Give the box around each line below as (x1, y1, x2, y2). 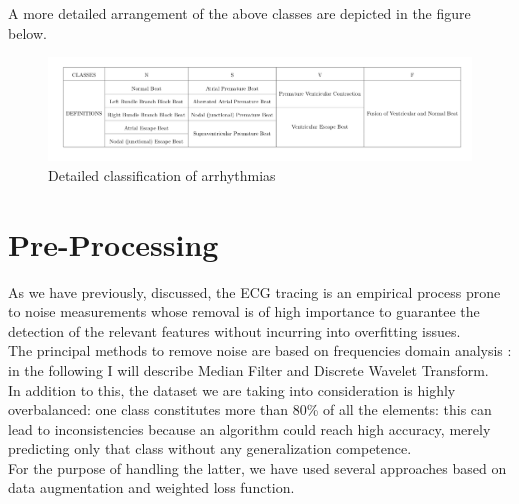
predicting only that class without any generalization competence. (8, 438, 412, 459)
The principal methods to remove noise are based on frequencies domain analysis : (8, 340, 512, 361)
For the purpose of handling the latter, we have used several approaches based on (8, 457, 507, 478)
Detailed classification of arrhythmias (48, 164, 276, 185)
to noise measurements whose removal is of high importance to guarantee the (8, 301, 480, 322)
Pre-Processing (8, 223, 219, 264)
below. (8, 22, 47, 43)
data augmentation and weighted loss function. (8, 477, 295, 498)
